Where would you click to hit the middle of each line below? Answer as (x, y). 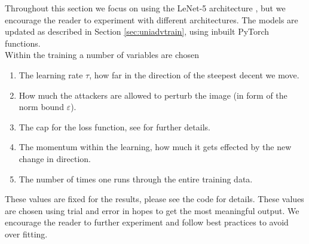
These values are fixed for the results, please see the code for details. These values (154, 199)
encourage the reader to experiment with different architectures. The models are (152, 19)
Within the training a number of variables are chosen (102, 55)
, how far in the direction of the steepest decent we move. (194, 74)
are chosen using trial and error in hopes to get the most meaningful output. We (152, 210)
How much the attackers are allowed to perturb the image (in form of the (153, 95)
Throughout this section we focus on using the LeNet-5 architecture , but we (145, 8)
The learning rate (51, 74)
